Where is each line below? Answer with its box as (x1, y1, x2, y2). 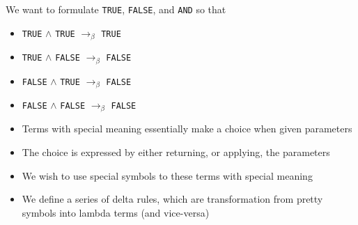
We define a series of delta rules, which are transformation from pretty (22, 192, 323, 206)
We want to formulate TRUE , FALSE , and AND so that (6, 2, 226, 16)
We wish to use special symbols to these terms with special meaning (22, 168, 313, 183)
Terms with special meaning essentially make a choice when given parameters (22, 121, 352, 136)
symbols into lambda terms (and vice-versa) (22, 205, 210, 219)
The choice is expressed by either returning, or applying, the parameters (22, 145, 330, 160)
